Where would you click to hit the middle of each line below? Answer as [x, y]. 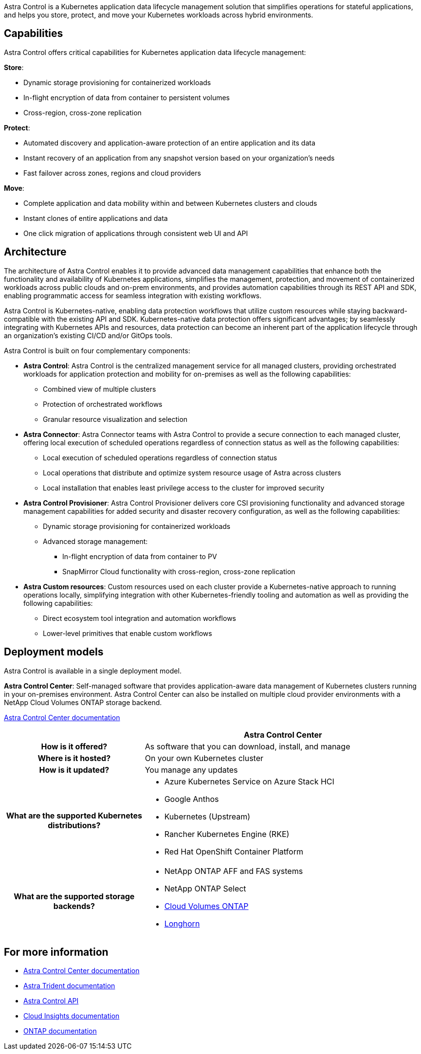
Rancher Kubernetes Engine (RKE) [227, 834]
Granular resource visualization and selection [115, 419]
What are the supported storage [74, 896]
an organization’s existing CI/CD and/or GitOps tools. [88, 335]
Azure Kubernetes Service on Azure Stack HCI [249, 781]
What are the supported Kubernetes [74, 815]
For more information [56, 952]
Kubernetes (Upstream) [207, 816]
